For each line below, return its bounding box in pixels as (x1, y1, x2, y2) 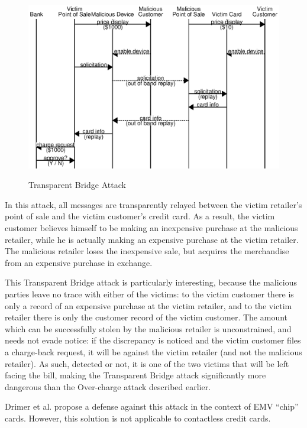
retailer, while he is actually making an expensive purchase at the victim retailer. (5, 233, 299, 245)
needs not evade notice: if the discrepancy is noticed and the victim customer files (5, 334, 301, 346)
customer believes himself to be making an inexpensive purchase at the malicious (5, 221, 298, 234)
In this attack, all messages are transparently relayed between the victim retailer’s (5, 198, 302, 210)
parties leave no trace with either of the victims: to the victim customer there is (5, 287, 294, 300)
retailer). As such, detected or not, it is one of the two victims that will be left (5, 357, 289, 369)
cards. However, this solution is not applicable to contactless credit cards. (5, 411, 271, 424)
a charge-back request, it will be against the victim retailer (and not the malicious (5, 345, 302, 358)
